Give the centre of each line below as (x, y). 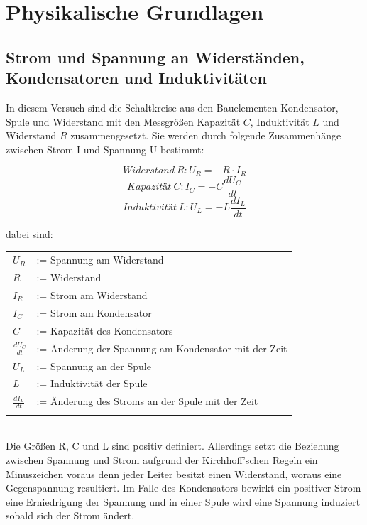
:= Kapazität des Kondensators (105, 330)
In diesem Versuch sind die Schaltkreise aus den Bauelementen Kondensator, (172, 107)
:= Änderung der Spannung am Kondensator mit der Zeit (162, 348)
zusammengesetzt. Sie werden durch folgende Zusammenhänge (206, 135)
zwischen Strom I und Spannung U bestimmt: (105, 149)
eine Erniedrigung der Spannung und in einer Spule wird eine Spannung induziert (183, 501)
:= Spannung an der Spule (94, 366)
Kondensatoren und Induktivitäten (136, 78)
